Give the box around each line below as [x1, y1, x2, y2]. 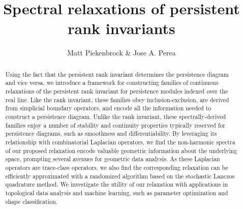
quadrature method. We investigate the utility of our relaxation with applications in [5, 180, 228, 189]
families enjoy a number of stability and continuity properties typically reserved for [5, 121, 225, 129]
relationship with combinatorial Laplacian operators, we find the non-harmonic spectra [5, 137, 235, 146]
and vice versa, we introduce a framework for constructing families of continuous [5, 78, 219, 87]
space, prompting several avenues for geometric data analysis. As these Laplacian [5, 155, 220, 163]
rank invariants [68, 18, 175, 39]
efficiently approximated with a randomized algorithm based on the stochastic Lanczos [5, 171, 235, 180]
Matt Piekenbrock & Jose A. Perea [67, 47, 176, 58]
